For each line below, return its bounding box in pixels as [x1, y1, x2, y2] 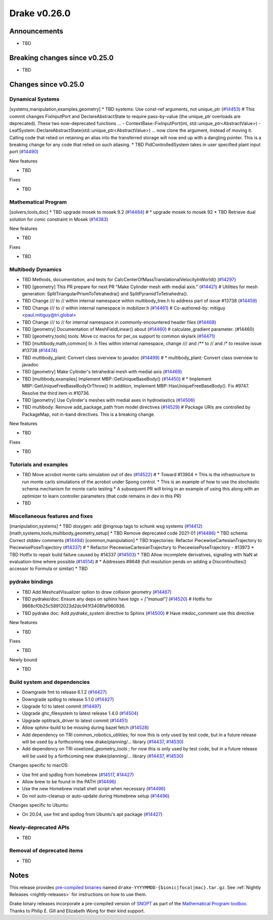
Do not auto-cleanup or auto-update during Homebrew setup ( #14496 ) [22, 793, 170, 799]
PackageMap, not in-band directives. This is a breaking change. [22, 411, 155, 417]
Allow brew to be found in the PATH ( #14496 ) [22, 778, 116, 785]
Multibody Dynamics [9, 266, 62, 273]
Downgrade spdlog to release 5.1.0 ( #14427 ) [22, 696, 114, 702]
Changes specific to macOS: [9, 762, 69, 769]
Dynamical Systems [9, 95, 60, 102]
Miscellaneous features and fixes [9, 512, 93, 519]
